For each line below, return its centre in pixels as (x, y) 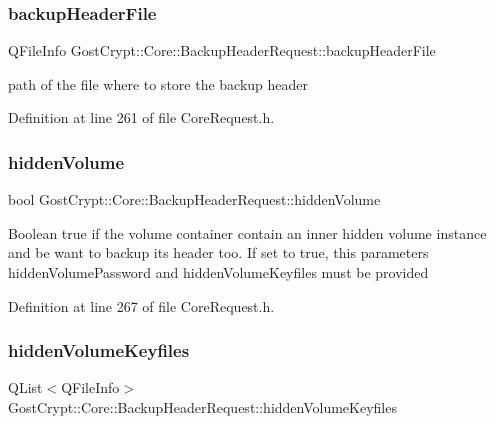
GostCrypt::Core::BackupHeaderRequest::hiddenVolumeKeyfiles (202, 407)
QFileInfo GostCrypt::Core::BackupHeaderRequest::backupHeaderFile (222, 50)
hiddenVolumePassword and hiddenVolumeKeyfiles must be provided (218, 272)
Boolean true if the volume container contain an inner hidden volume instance (247, 232)
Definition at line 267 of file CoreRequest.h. (141, 305)
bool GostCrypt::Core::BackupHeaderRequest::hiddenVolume (194, 199)
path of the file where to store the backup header (158, 83)
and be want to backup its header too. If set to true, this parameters (218, 252)
